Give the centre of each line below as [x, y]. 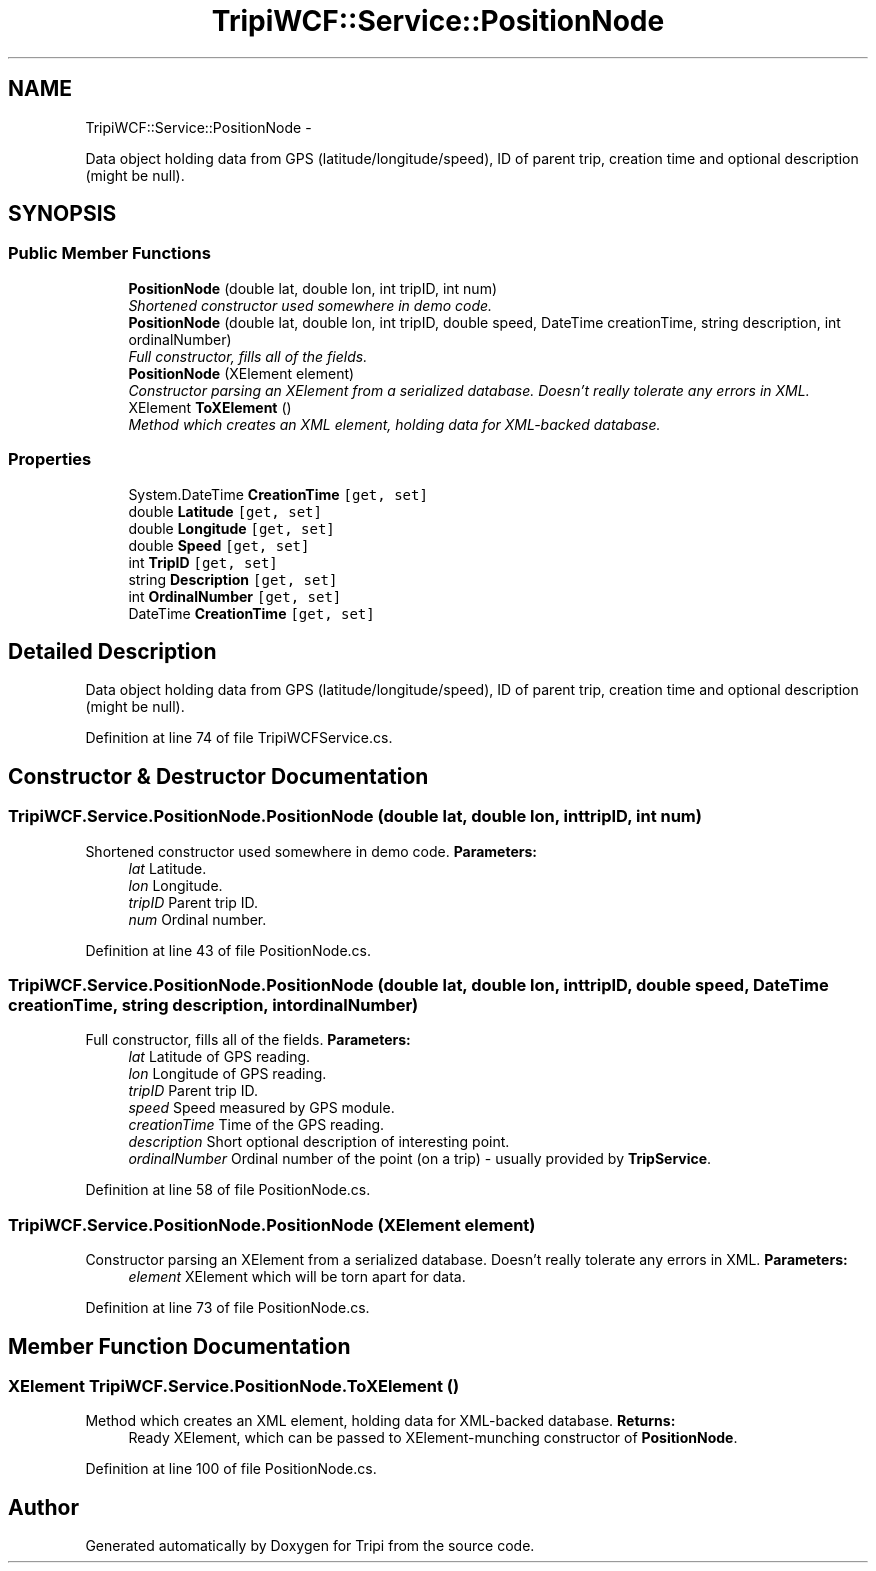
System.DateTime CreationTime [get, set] [278, 494]
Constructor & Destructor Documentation [218, 776]
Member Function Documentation [179, 1346]
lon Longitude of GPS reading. [227, 1074]
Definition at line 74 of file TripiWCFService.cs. [239, 738]
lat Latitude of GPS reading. [219, 1057]
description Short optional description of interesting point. [319, 1142]
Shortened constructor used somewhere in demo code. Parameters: [311, 851]
